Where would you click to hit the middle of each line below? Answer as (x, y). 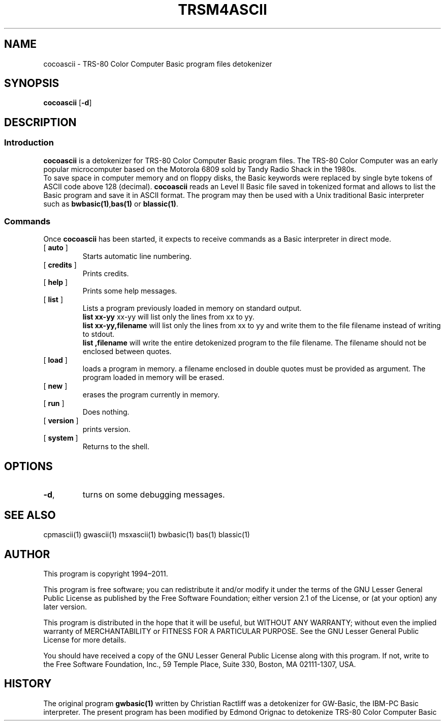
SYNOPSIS (32, 83)
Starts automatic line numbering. (137, 256)
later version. (65, 606)
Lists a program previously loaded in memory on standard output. (192, 308)
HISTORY (28, 684)
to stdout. (99, 334)
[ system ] (61, 438)
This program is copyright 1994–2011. (106, 573)
